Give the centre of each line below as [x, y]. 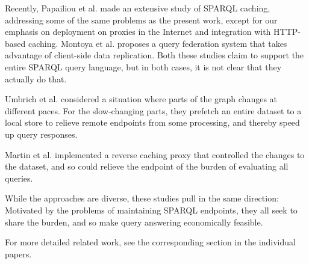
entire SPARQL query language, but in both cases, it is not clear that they [143, 66]
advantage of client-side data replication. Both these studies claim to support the [154, 55]
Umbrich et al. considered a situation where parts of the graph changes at [141, 99]
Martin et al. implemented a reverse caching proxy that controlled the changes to [155, 154]
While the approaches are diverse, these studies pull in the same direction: [142, 198]
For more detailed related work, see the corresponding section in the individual [150, 242]
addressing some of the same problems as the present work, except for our [141, 20]
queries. [19, 178]
